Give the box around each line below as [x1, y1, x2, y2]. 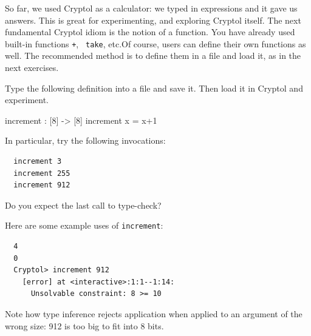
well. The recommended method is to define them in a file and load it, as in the [5, 49, 301, 62]
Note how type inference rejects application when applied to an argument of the [5, 307, 302, 320]
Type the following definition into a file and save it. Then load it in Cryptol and [5, 81, 303, 94]
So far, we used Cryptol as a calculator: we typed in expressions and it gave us [5, 2, 298, 14]
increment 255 [13, 169, 70, 178]
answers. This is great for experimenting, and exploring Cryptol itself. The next [5, 13, 301, 26]
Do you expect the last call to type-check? [5, 198, 162, 211]
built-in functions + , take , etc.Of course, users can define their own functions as [5, 37, 306, 50]
